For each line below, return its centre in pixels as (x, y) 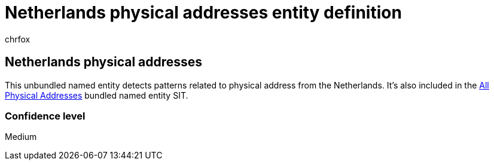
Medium (21, 137)
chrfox (18, 39)
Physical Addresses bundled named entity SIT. (97, 95)
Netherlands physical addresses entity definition (203, 13)
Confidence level (45, 116)
